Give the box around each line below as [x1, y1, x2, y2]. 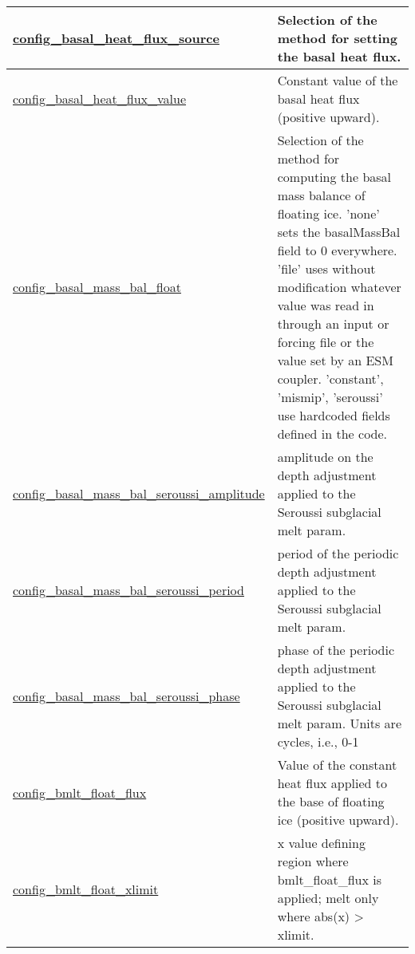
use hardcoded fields [277, 406, 390, 424]
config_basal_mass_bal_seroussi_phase [13, 686, 240, 705]
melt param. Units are [277, 714, 401, 732]
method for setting [277, 29, 397, 47]
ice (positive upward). [277, 810, 399, 829]
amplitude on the [277, 447, 373, 466]
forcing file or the [277, 333, 374, 351]
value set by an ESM [277, 351, 393, 369]
